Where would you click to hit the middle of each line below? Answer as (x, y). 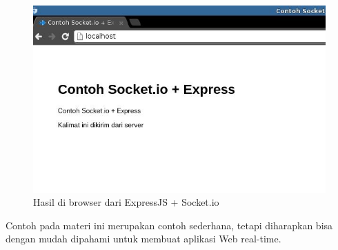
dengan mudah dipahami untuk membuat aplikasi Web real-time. (143, 239)
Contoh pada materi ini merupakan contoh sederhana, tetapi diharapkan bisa (169, 225)
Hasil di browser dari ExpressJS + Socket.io (126, 202)
